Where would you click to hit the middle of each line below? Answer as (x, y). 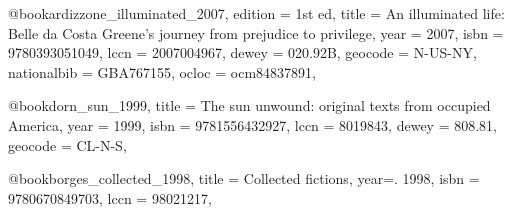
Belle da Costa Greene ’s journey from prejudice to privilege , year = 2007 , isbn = (256, 32)
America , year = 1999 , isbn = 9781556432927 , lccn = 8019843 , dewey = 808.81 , (253, 124)
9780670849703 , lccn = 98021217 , (110, 197)
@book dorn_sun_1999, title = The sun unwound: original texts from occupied (249, 105)
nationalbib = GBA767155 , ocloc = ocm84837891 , (162, 71)
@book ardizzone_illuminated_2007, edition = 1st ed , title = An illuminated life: (256, 13)
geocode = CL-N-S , (67, 144)
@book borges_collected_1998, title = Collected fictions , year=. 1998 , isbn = (244, 178)
